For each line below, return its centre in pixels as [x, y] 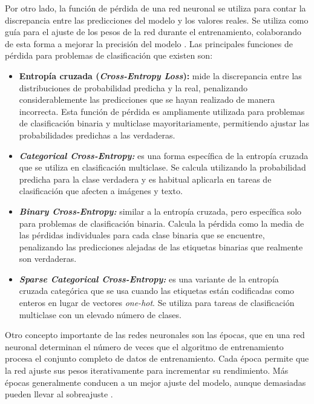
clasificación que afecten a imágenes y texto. [101, 191]
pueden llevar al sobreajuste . [59, 394]
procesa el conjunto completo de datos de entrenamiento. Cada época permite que [157, 358]
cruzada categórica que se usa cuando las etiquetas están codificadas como [157, 291]
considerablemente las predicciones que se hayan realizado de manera [147, 99]
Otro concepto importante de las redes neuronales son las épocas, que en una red [155, 335]
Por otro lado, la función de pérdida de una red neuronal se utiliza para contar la [155, 8]
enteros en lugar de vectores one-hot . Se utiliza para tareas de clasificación [157, 303]
